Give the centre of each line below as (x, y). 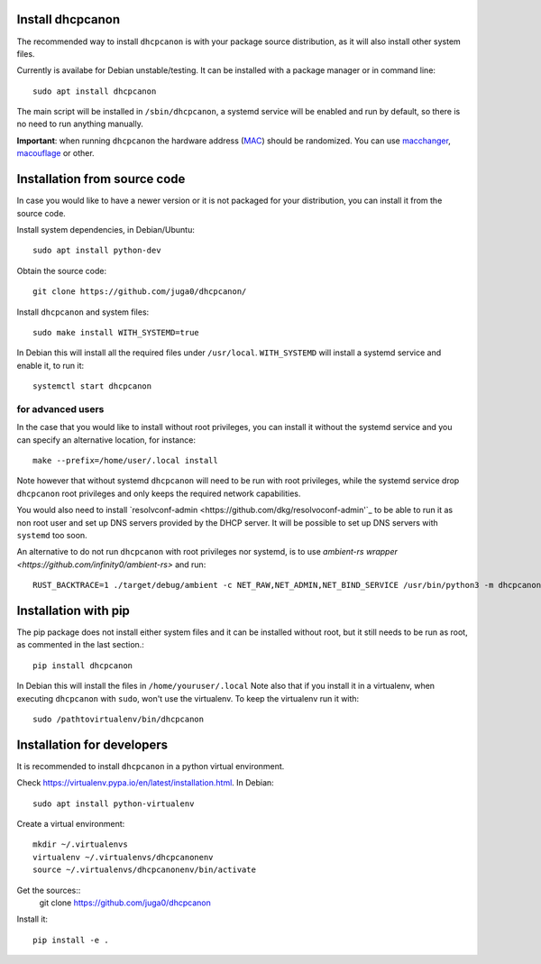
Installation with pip (73, 610)
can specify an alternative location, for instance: (106, 440)
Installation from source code (101, 179)
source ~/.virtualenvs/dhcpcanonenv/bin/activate (145, 870)
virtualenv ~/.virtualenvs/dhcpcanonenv (123, 857)
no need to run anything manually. (80, 124)
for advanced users (60, 409)
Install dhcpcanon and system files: (83, 312)
